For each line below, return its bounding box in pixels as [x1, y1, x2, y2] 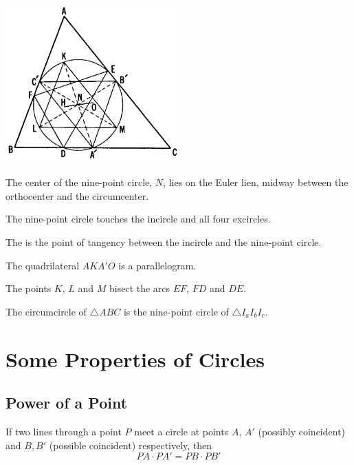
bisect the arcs [109, 281, 170, 296]
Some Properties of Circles [5, 344, 265, 373]
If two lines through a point [5, 424, 122, 439]
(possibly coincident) [258, 424, 346, 439]
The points [5, 281, 52, 296]
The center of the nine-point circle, [5, 175, 153, 189]
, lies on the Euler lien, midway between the [163, 175, 349, 189]
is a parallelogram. [118, 258, 197, 272]
